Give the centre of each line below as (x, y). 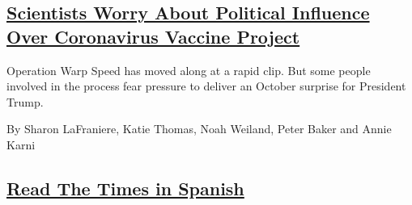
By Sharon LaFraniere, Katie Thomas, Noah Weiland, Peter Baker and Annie (199, 129)
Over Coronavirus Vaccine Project (153, 36)
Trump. (25, 101)
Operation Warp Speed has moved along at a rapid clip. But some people (189, 70)
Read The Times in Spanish (125, 188)
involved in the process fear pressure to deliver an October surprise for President (206, 86)
